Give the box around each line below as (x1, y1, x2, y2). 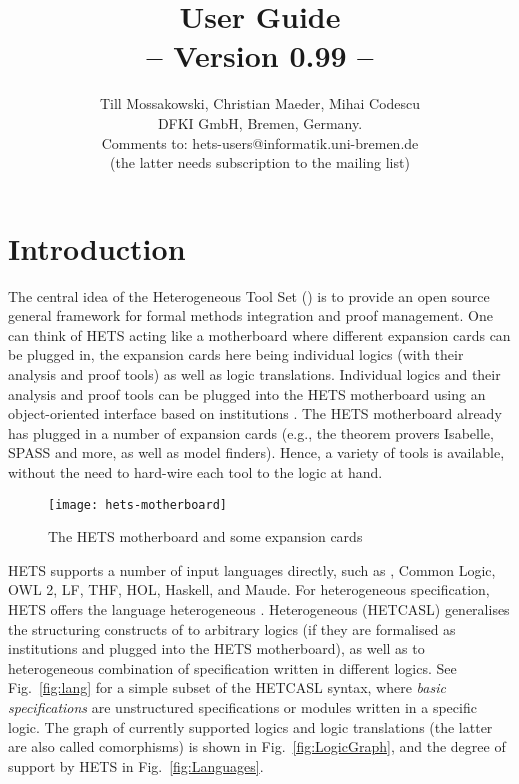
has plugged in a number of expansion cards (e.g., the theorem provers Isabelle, (8, 422, 494, 443)
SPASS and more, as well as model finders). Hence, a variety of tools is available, (8, 442, 505, 463)
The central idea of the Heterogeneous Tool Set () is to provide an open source (8, 285, 490, 306)
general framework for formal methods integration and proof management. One (8, 305, 493, 326)
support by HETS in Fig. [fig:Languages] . (8, 755, 264, 776)
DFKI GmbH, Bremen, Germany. (157, 112, 363, 133)
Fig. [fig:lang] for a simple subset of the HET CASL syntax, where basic (8, 677, 446, 698)
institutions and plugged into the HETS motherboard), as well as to (8, 638, 425, 659)
